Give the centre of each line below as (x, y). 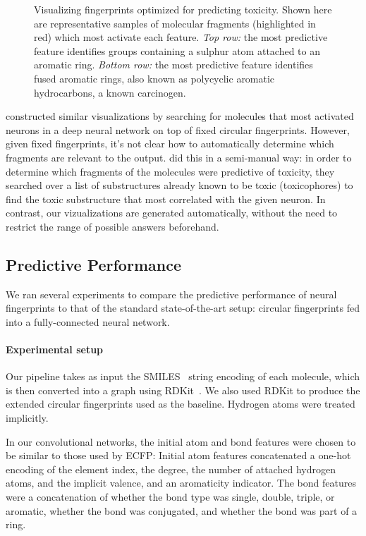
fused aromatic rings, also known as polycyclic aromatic (154, 78)
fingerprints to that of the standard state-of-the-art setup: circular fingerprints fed (183, 308)
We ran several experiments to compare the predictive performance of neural (171, 294)
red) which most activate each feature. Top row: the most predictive (181, 37)
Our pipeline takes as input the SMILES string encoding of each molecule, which (183, 376)
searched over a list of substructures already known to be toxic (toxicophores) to (179, 185)
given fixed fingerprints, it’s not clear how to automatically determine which (170, 144)
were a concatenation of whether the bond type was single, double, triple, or (170, 497)
